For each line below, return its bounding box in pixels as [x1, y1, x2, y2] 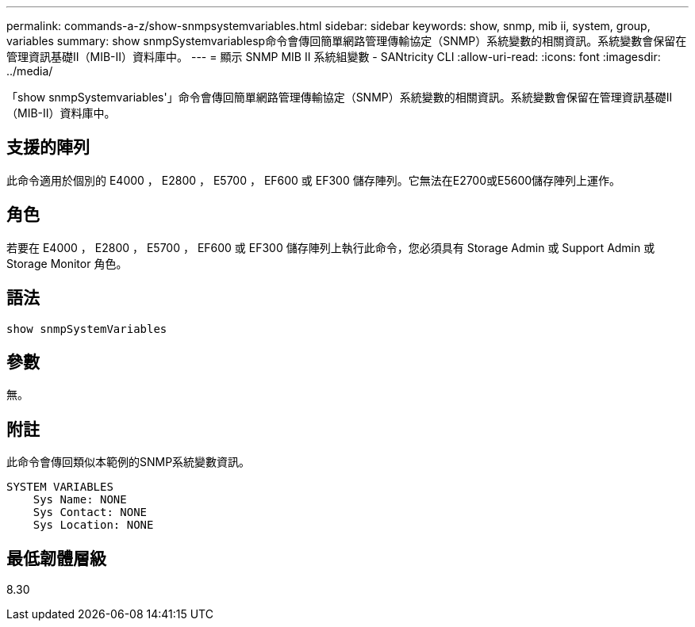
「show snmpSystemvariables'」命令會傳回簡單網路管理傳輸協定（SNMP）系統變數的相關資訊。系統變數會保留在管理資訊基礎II [6, 90, 673, 104]
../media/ [6, 64, 53, 78]
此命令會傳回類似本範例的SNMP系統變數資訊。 [6, 455, 251, 469]
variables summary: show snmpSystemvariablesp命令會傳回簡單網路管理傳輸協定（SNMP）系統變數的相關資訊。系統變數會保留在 [6, 34, 687, 48]
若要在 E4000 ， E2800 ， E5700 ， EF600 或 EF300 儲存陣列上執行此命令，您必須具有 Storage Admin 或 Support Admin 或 [6, 240, 655, 254]
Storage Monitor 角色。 [6, 256, 128, 270]
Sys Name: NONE [33, 493, 127, 507]
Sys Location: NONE [33, 518, 154, 532]
